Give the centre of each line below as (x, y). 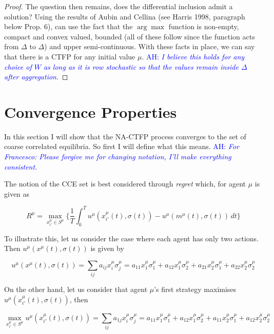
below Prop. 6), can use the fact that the (68, 26)
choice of (18, 66)
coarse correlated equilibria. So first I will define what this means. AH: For (122, 146)
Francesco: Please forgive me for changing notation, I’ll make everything (118, 156)
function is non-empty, (204, 26)
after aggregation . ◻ (36, 77)
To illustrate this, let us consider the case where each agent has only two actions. (132, 238)
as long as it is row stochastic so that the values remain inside (141, 66)
